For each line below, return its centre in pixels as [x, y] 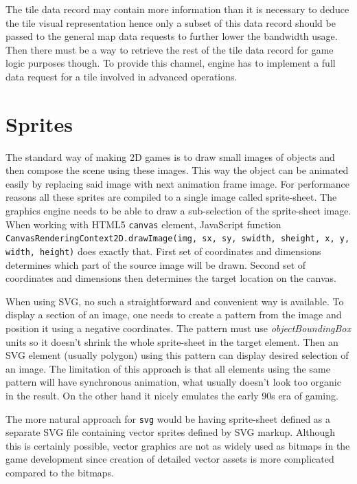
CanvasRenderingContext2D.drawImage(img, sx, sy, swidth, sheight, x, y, [178, 239]
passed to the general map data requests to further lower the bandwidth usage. [172, 36]
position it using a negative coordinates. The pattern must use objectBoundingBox [178, 328]
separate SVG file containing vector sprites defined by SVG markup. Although [171, 432]
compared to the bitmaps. [60, 472]
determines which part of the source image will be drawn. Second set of [156, 264]
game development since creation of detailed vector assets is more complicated [170, 459]
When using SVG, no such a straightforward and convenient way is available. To [175, 301]
